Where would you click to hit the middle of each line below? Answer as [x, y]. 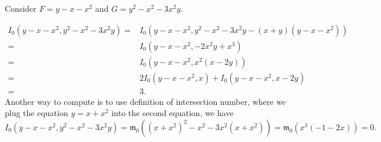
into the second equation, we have [173, 113]
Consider [21, 8]
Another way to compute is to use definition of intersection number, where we [145, 101]
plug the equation [37, 113]
